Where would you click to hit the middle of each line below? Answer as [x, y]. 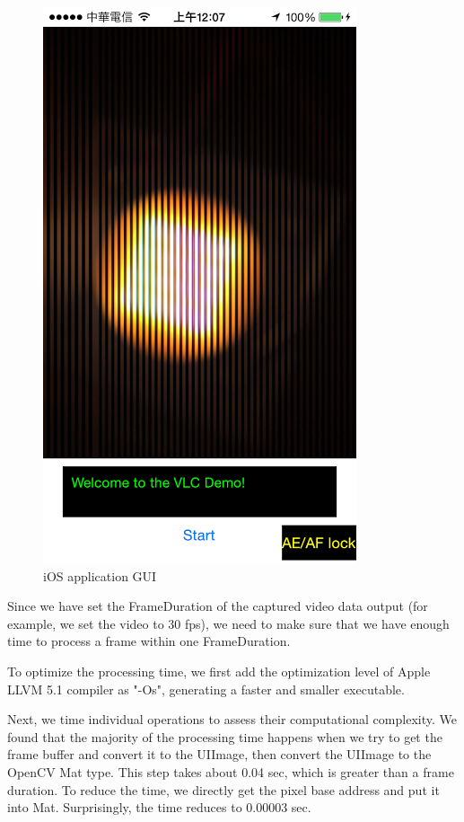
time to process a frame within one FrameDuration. [149, 641]
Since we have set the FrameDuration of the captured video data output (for [218, 606]
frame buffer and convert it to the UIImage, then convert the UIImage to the [219, 754]
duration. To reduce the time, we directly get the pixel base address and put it [223, 789]
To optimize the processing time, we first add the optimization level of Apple [219, 671]
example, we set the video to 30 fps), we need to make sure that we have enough [228, 623]
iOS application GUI [100, 575]
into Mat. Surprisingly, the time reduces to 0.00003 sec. [159, 807]
